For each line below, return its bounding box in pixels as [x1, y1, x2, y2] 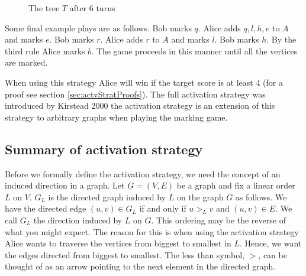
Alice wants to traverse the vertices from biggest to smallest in [5, 237, 231, 249]
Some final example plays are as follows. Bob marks [5, 21, 192, 34]
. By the [266, 33, 297, 46]
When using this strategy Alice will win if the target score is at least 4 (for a [5, 76, 283, 88]
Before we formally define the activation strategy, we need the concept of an [5, 167, 281, 180]
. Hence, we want [240, 237, 302, 249]
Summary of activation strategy [5, 139, 203, 158]
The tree [28, 2, 60, 14]
